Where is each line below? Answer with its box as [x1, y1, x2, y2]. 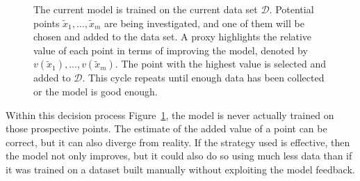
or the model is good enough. [33, 84, 158, 98]
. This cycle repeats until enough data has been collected [82, 70, 325, 85]
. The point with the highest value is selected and [115, 56, 326, 71]
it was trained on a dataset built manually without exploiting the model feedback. [6, 162, 355, 176]
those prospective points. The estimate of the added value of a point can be [6, 121, 327, 136]
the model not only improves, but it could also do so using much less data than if [6, 148, 352, 163]
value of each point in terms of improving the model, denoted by [33, 42, 308, 57]
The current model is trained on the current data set [33, 2, 258, 16]
